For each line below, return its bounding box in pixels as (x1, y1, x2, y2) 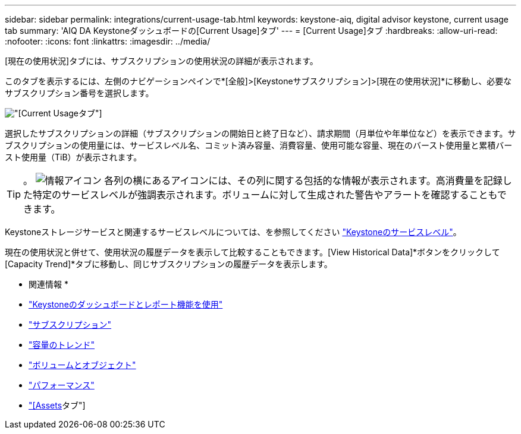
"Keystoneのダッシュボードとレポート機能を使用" (29, 299, 223, 309)
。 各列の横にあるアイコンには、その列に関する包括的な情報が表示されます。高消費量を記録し (23, 175, 512, 186)
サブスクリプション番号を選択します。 (5, 88, 154, 98)
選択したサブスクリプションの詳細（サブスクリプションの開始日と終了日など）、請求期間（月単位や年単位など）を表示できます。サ (5, 128, 516, 138)
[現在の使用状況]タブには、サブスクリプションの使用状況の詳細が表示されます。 (5, 56, 318, 66)
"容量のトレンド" (29, 340, 95, 350)
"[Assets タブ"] (29, 400, 86, 410)
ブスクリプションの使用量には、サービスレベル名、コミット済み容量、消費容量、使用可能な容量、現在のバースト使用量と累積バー (5, 140, 513, 150)
